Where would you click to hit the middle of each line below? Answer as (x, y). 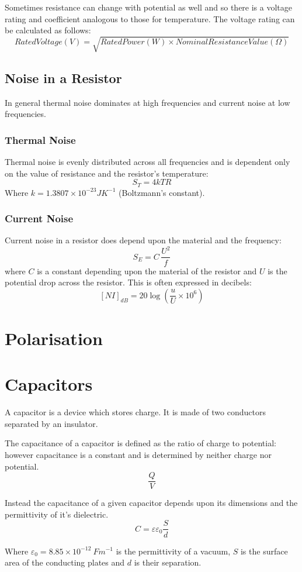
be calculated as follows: (48, 30)
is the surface (264, 551)
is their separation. (168, 562)
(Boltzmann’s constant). (162, 192)
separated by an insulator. (51, 423)
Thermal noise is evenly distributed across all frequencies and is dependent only (147, 161)
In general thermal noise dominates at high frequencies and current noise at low (147, 102)
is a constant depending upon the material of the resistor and (147, 271)
